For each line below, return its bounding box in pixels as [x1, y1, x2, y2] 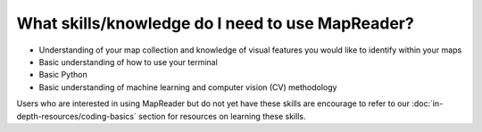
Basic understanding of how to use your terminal [38, 56, 218, 67]
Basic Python [38, 70, 88, 80]
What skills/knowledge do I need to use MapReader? [16, 13, 414, 33]
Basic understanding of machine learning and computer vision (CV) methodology [38, 81, 337, 93]
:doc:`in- [411, 98, 444, 109]
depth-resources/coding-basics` [16, 111, 137, 121]
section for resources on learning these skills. [138, 111, 306, 121]
